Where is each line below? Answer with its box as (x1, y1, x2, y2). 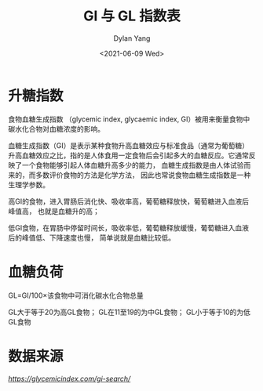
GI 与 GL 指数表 (83, 7, 181, 25)
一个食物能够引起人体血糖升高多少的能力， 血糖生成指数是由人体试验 (21, 160, 244, 169)
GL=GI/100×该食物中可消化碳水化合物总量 (8, 291, 144, 300)
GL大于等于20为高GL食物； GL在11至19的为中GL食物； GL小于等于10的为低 (8, 307, 251, 317)
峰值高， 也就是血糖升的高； (8, 206, 100, 215)
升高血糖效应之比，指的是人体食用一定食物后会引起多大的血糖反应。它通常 (8, 150, 249, 160)
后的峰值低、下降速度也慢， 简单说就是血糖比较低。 (8, 233, 175, 242)
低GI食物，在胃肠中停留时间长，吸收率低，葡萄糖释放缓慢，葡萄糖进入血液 (8, 223, 250, 232)
